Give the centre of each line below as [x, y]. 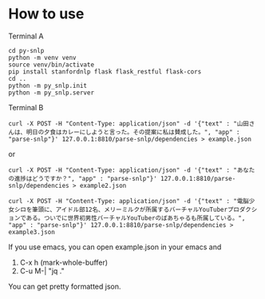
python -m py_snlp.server [51, 93]
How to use [46, 14]
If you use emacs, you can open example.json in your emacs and [115, 247]
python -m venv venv [43, 58]
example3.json [32, 232]
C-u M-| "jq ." [42, 271]
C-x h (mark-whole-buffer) [64, 262]
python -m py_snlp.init [48, 86]
